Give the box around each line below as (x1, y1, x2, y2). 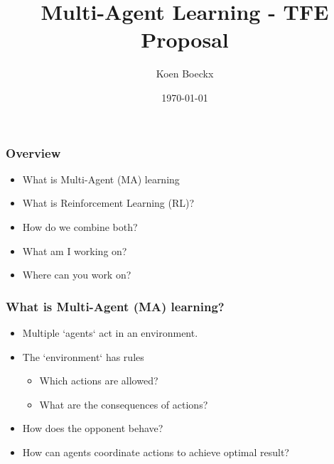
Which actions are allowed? (39, 373, 158, 388)
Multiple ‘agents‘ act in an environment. (22, 325, 198, 340)
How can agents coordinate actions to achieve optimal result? (22, 444, 289, 459)
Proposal (141, 25, 229, 54)
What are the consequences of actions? (39, 396, 208, 411)
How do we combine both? (22, 219, 138, 234)
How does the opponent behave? (22, 421, 163, 436)
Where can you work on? (22, 267, 131, 282)
